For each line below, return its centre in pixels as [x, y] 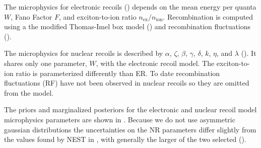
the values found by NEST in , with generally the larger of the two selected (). [125, 139]
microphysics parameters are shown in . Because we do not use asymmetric [120, 119]
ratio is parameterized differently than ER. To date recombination [118, 73]
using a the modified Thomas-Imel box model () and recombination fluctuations [127, 26]
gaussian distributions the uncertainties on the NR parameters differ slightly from [130, 129]
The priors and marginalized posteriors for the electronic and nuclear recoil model [130, 109]
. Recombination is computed [208, 16]
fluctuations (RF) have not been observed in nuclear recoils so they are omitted [127, 83]
